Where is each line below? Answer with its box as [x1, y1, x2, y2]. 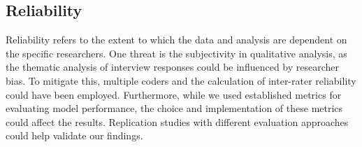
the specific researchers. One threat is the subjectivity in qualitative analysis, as [6, 45, 347, 60]
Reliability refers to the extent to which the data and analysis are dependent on [6, 32, 347, 47]
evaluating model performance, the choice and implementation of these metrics [6, 101, 343, 115]
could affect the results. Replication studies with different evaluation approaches [6, 114, 349, 129]
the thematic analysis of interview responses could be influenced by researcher [6, 59, 340, 74]
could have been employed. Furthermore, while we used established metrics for [6, 87, 342, 101]
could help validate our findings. [6, 128, 143, 143]
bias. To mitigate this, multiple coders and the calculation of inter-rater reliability [6, 73, 356, 87]
